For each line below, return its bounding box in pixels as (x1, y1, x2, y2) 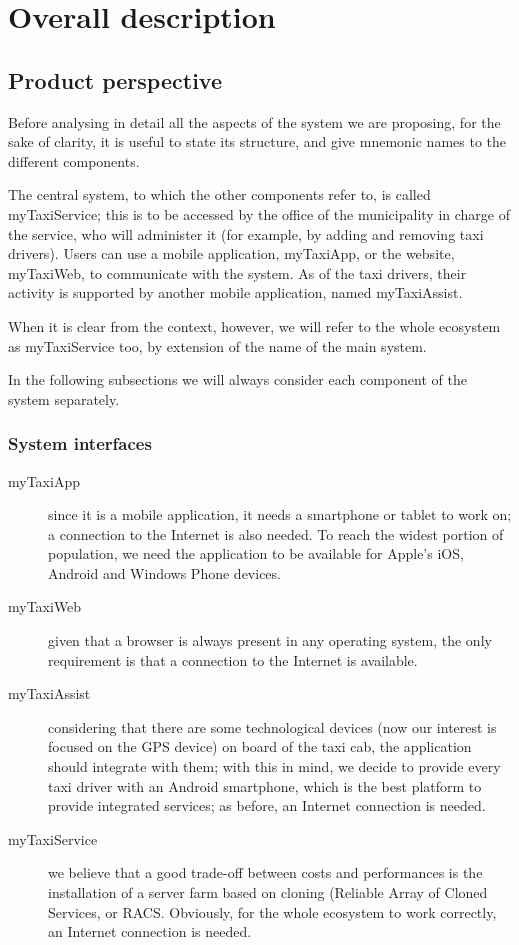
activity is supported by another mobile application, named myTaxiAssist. (8, 282, 463, 303)
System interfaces (8, 431, 152, 456)
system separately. (8, 388, 120, 409)
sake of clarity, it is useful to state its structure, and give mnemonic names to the (8, 131, 506, 152)
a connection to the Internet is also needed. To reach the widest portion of (48, 523, 504, 544)
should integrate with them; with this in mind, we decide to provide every (48, 756, 501, 777)
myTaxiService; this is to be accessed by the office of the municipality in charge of (8, 203, 510, 224)
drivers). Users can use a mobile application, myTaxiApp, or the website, (8, 243, 455, 264)
